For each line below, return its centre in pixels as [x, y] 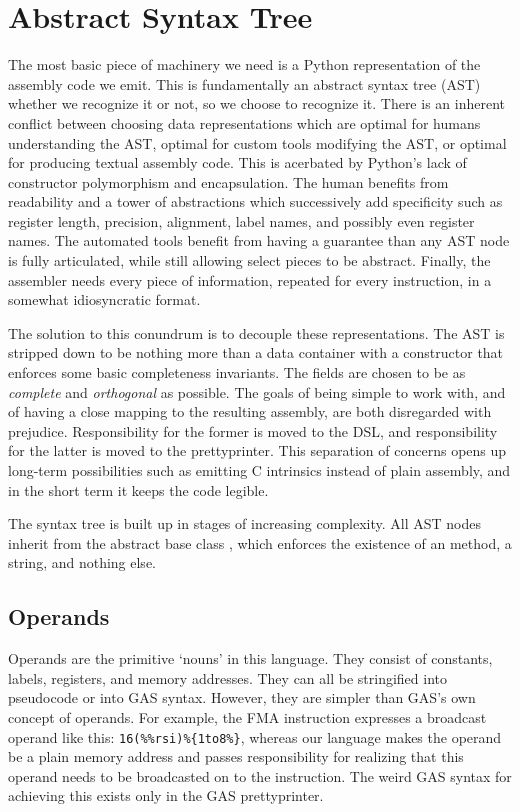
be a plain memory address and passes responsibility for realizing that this [236, 756]
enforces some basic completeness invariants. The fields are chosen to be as [237, 372]
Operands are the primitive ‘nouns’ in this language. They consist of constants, [250, 658]
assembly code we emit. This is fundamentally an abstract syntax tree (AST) [244, 83]
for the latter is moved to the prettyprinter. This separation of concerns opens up [257, 450]
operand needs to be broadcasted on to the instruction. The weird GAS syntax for [260, 775]
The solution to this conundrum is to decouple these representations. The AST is [256, 332]
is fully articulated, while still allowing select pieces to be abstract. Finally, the [249, 260]
